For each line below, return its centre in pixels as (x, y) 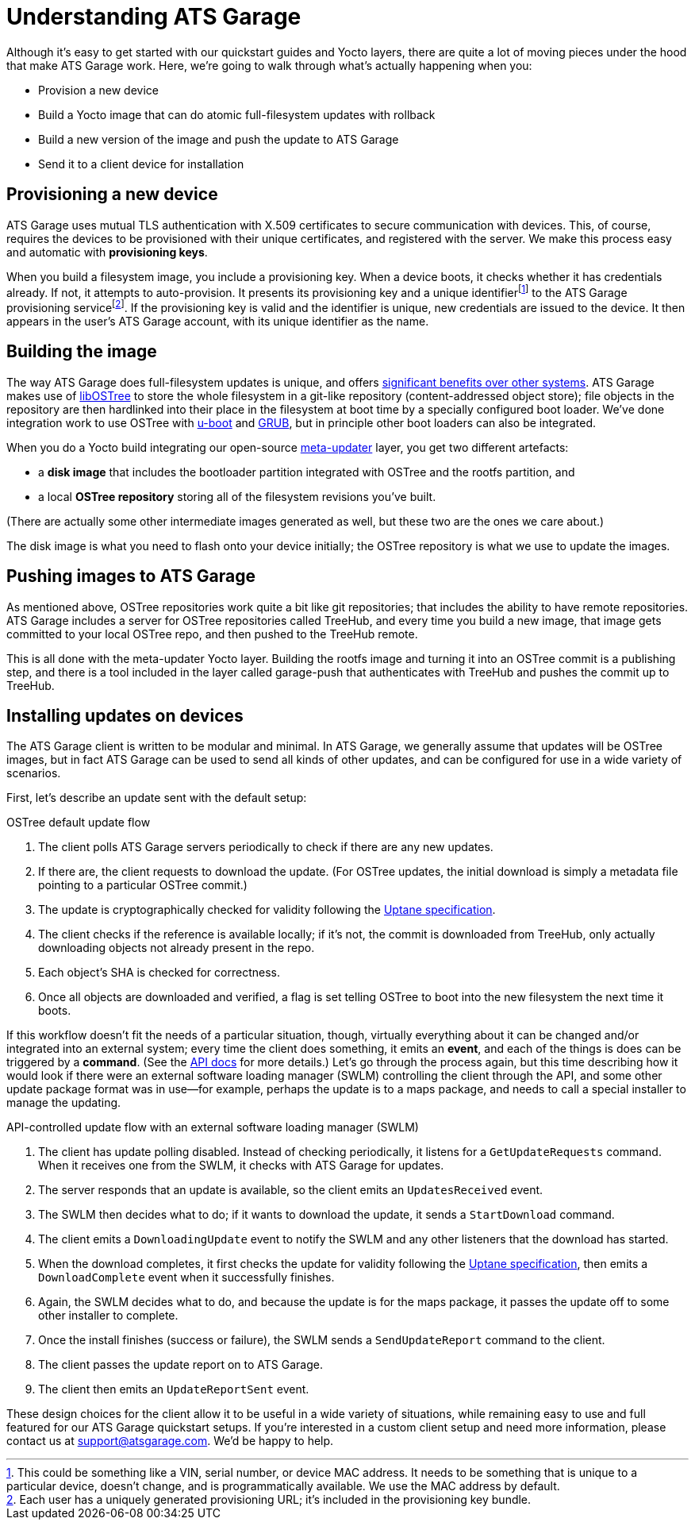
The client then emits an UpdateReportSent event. (174, 1389)
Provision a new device (98, 90)
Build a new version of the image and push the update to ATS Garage (219, 139)
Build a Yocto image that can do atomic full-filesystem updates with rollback (237, 114)
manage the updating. (64, 1103)
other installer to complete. (108, 1316)
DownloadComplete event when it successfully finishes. (186, 1277)
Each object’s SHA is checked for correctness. (159, 973)
